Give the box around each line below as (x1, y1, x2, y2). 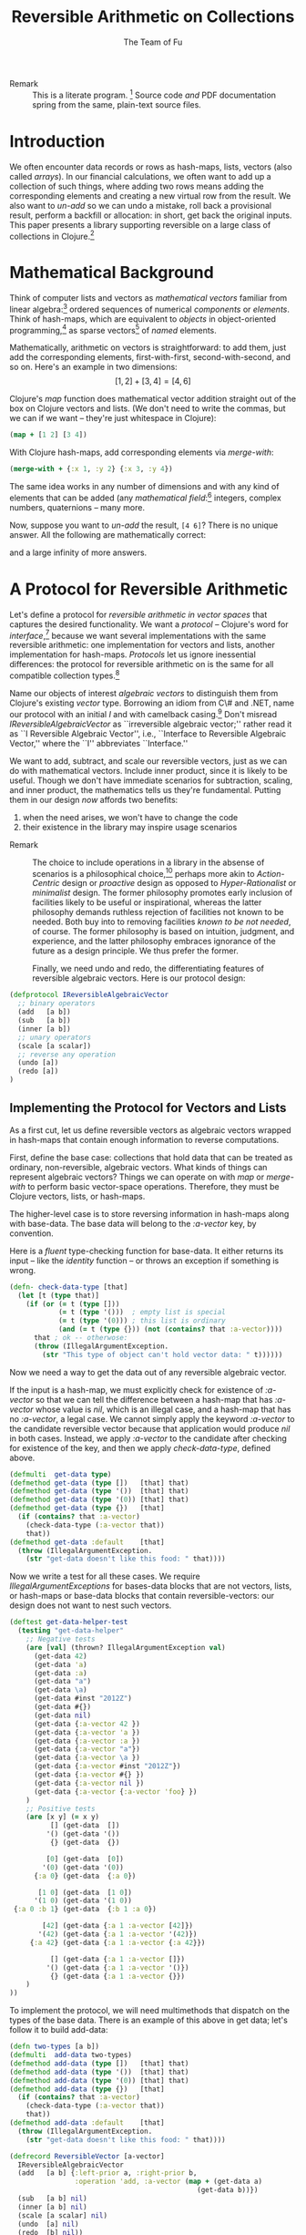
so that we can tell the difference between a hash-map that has (35, 1394, 273, 1405)
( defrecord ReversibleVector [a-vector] (9, 2151, 166, 2161)
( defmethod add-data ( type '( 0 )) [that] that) (9, 2075, 189, 2085)
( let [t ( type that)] (17, 1291, 100, 1300)
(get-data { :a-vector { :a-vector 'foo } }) (33, 1787, 198, 1797)
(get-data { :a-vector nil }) (33, 1778, 145, 1787)
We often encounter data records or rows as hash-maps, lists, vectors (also (9, 161, 293, 172)
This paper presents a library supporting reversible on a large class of (9, 219, 271, 230)
